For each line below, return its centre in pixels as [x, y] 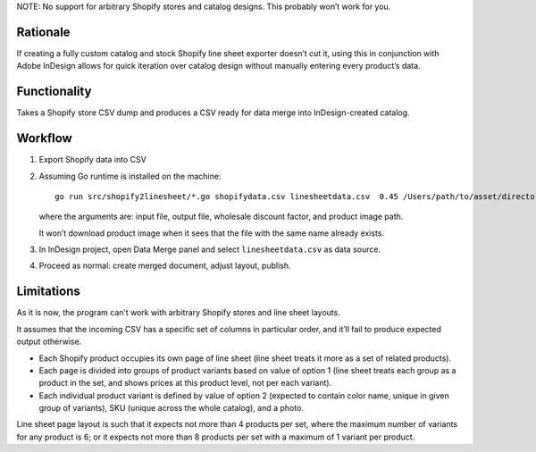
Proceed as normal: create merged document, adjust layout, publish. [165, 266]
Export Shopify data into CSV [92, 160]
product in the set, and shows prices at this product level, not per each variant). [185, 383]
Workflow [45, 138]
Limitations [48, 292]
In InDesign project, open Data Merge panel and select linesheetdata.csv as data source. [210, 249]
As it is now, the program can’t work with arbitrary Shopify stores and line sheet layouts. [179, 313]
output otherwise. [49, 342]
